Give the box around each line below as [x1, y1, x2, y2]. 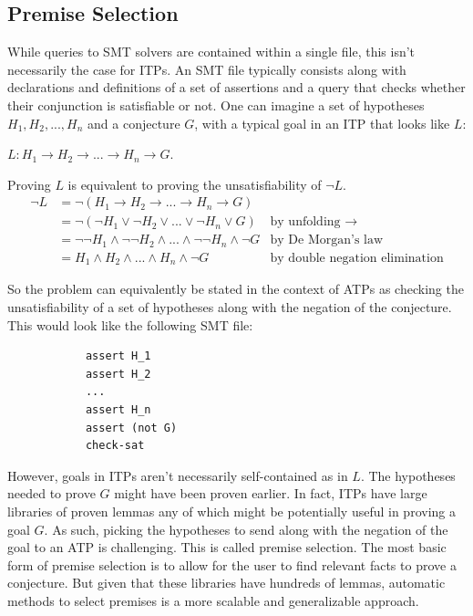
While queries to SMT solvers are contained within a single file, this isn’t [7, 42, 416, 61]
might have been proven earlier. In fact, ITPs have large [114, 484, 427, 503]
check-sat [85, 439, 145, 453]
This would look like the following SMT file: [7, 315, 253, 334]
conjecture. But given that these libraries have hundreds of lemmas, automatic [7, 573, 446, 592]
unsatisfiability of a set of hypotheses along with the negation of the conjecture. [7, 297, 452, 316]
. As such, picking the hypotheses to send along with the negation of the [44, 519, 448, 538]
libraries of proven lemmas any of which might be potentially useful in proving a [7, 501, 456, 520]
